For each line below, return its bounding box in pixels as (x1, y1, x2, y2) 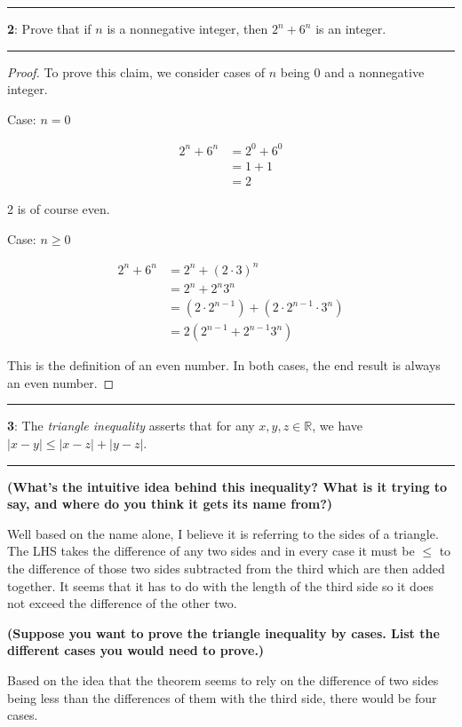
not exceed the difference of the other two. (7, 594, 237, 612)
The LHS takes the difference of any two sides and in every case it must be (7, 541, 415, 560)
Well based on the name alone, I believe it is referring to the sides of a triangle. (7, 524, 439, 542)
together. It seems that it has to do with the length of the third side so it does (7, 576, 434, 595)
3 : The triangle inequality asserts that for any (7, 416, 255, 435)
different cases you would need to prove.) (7, 641, 265, 660)
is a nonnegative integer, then (107, 20, 268, 37)
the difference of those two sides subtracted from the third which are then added (7, 559, 445, 578)
